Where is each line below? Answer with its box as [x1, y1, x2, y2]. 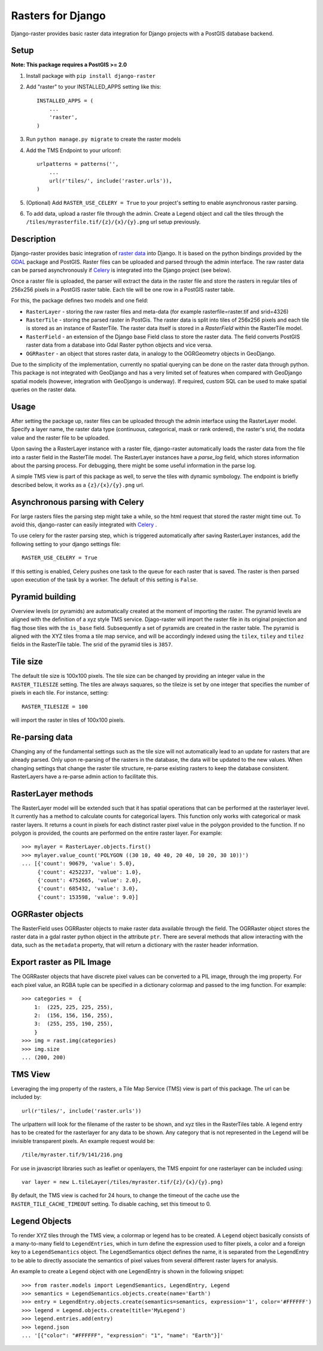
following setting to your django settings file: [11, 540, 121, 547]
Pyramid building [11, 592, 76, 602]
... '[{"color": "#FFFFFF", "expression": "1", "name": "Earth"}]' [22, 1332, 224, 1338]
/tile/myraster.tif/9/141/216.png [22, 1152, 123, 1158]
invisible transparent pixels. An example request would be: [11, 1137, 155, 1144]
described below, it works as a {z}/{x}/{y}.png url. [11, 481, 145, 488]
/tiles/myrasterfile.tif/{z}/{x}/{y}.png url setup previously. [26, 219, 201, 226]
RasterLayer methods [11, 788, 93, 799]
